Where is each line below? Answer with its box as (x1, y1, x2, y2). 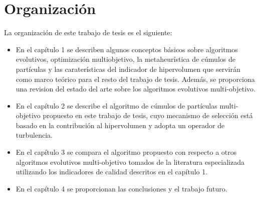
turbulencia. (16, 130, 53, 140)
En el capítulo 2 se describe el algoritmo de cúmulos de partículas (16, 100, 217, 111)
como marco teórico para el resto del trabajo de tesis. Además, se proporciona (16, 73, 255, 84)
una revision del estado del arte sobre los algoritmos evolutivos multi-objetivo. (16, 83, 255, 94)
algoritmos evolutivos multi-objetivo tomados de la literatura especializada (16, 156, 244, 167)
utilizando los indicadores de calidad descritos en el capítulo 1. (16, 166, 208, 177)
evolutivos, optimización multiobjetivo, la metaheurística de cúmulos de (16, 54, 235, 64)
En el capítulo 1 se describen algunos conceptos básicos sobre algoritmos (16, 44, 238, 54)
